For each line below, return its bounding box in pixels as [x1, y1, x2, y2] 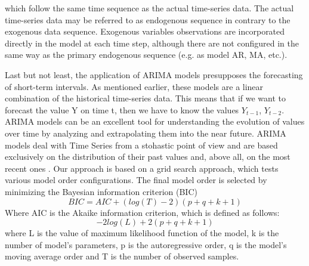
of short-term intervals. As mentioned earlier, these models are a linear [5, 80, 264, 92]
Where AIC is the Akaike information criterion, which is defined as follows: [5, 206, 280, 218]
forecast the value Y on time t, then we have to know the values [5, 103, 239, 116]
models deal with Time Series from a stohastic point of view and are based [5, 138, 278, 151]
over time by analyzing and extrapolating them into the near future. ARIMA [5, 126, 286, 139]
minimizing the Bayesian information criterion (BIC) [5, 185, 197, 197]
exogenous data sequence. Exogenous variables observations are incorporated [5, 25, 285, 38]
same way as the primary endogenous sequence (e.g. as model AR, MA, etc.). [5, 48, 288, 61]
